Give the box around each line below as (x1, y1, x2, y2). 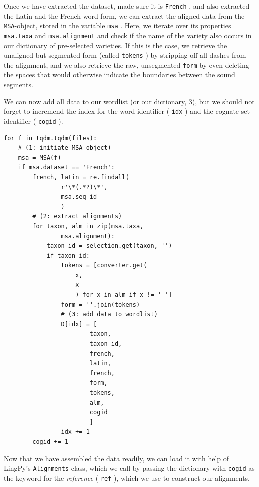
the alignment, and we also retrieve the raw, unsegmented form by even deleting (4, 59, 249, 70)
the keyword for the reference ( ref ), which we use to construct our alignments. (4, 472, 250, 483)
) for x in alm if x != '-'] (75, 291, 172, 299)
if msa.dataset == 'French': (18, 164, 115, 171)
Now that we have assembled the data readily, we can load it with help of (4, 453, 229, 463)
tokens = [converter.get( (61, 262, 147, 269)
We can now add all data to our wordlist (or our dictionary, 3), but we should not (4, 96, 255, 106)
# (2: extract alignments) (32, 213, 122, 220)
